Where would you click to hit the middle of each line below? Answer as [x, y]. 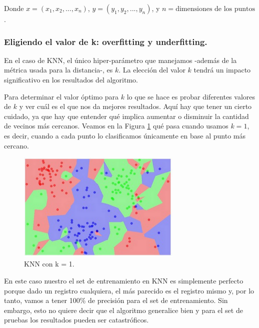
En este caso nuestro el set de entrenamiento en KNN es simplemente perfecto [124, 280]
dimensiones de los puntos [215, 9]
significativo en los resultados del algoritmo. [71, 79]
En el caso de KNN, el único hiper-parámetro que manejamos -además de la [120, 60]
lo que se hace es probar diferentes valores [191, 96]
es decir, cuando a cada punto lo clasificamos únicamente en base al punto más [125, 135]
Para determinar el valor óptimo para [61, 96]
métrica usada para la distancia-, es [58, 70]
